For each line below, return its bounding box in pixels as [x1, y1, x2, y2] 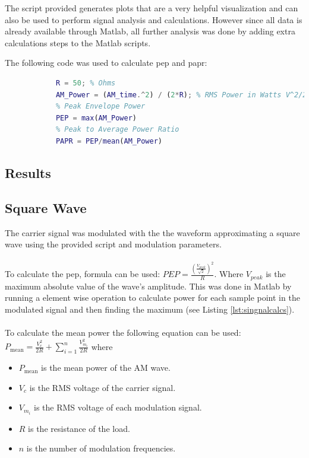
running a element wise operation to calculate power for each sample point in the [5, 291, 300, 304]
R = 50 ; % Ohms [55, 78, 116, 87]
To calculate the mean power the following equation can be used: [5, 326, 241, 338]
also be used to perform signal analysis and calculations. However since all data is [5, 13, 302, 26]
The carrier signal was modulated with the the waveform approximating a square [5, 226, 300, 238]
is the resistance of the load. [28, 422, 130, 434]
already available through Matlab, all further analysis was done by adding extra [5, 25, 295, 37]
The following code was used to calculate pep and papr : [5, 56, 207, 69]
